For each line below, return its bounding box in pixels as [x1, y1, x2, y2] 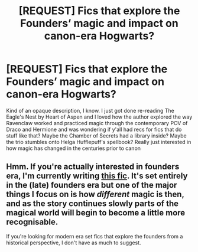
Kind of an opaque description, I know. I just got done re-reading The [6, 107, 174, 114]
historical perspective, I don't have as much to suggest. [6, 239, 141, 246]
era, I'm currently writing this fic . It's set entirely [6, 171, 188, 181]
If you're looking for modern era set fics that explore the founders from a [6, 233, 183, 240]
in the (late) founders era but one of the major [6, 180, 177, 190]
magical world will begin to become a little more [6, 208, 186, 218]
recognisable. [6, 217, 59, 227]
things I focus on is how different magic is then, [6, 189, 184, 199]
